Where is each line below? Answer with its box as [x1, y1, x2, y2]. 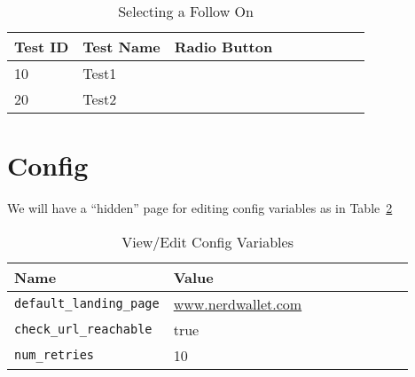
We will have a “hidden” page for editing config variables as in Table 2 [7, 199, 393, 217]
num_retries [14, 348, 95, 363]
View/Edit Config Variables [121, 231, 294, 252]
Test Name [82, 36, 161, 57]
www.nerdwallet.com [173, 293, 302, 314]
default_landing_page [14, 296, 160, 311]
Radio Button [174, 36, 273, 57]
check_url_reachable [14, 322, 153, 337]
